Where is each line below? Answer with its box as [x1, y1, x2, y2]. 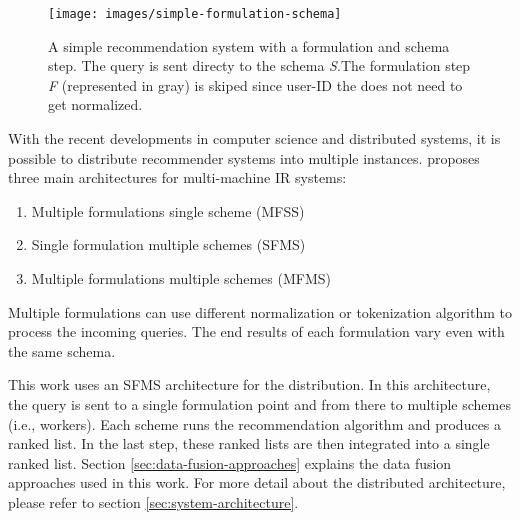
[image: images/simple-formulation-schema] [48, 7, 342, 21]
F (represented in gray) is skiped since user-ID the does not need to [48, 74, 463, 95]
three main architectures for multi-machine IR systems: [8, 167, 347, 188]
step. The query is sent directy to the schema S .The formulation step [48, 55, 471, 76]
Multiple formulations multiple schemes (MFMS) [31, 268, 331, 288]
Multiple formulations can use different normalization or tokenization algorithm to [8, 301, 512, 322]
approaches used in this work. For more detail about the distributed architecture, [8, 472, 506, 493]
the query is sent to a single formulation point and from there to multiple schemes [8, 393, 511, 414]
